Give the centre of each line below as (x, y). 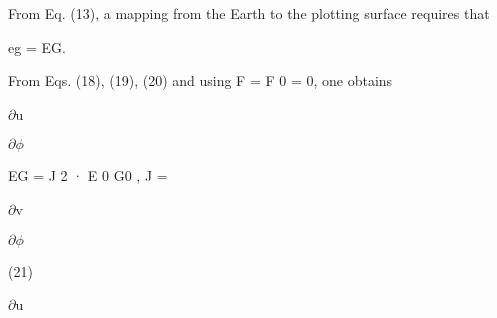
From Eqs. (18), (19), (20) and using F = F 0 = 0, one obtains (200, 80)
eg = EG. (37, 46)
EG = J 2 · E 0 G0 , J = (88, 175)
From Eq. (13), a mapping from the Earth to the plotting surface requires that (249, 13)
